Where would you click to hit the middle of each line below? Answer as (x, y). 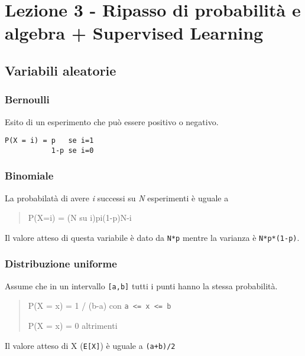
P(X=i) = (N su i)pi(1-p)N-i (80, 218)
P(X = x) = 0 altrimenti (73, 326)
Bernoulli (27, 99)
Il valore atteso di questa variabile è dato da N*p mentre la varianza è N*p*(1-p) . (152, 237)
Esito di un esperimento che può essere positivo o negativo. (112, 121)
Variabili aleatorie (61, 70)
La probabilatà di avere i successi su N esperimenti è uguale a (117, 197)
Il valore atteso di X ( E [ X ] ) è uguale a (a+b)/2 (90, 345)
